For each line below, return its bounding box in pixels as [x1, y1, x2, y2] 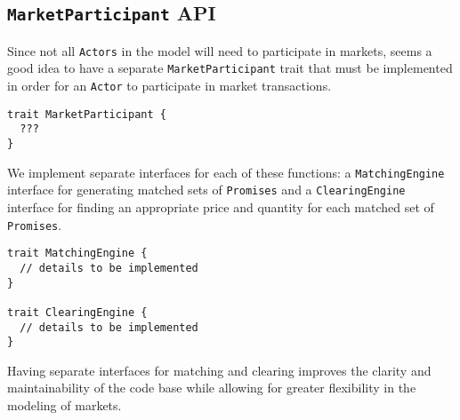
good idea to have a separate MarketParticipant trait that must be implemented [7, 59, 453, 77]
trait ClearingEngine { [7, 305, 148, 319]
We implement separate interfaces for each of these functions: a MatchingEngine [7, 162, 445, 181]
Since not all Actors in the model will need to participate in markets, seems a [7, 41, 432, 59]
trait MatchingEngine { [7, 247, 148, 260]
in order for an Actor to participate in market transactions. [7, 76, 332, 95]
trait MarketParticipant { [7, 107, 166, 121]
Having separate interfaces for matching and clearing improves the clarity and [7, 361, 432, 379]
